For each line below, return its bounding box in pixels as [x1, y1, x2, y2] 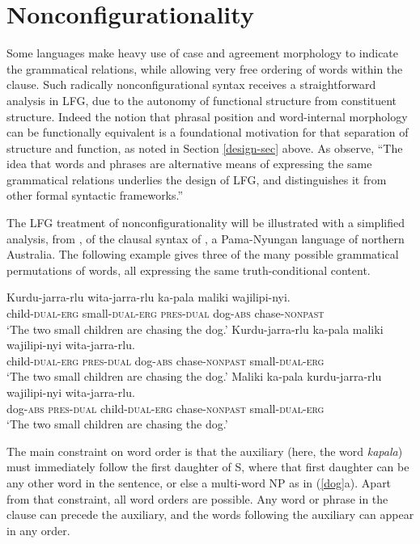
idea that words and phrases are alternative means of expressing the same [6, 155, 372, 172]
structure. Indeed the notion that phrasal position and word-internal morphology [6, 108, 408, 124]
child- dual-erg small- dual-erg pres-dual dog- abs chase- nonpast [6, 305, 325, 322]
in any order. [6, 521, 70, 538]
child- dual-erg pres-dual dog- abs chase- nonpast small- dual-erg [6, 352, 325, 369]
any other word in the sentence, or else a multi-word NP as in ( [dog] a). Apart [6, 474, 392, 491]
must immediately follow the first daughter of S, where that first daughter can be [6, 458, 409, 475]
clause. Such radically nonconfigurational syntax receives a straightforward [6, 76, 376, 93]
